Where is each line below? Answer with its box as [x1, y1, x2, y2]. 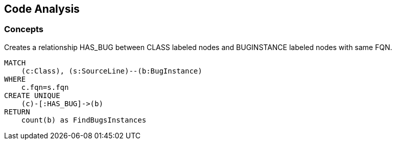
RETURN [4, 107, 30, 116]
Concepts [4, 24, 44, 35]
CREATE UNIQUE [4, 91, 60, 100]
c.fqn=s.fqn [21, 83, 69, 91]
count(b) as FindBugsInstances [21, 115, 147, 124]
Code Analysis [4, 3, 80, 15]
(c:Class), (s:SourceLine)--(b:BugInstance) [21, 66, 202, 75]
